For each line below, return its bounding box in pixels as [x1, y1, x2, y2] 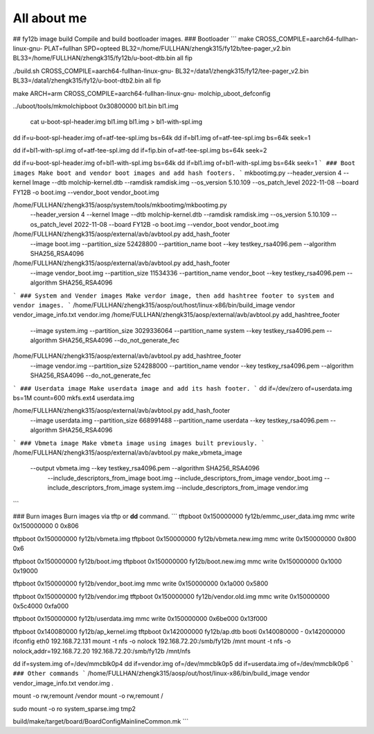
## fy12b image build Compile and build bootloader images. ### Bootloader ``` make [12, 35, 254, 43]
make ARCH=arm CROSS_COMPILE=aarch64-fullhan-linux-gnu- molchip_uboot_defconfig [12, 89, 271, 97]
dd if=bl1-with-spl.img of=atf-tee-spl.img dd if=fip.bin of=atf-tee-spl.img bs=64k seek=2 [12, 146, 267, 155]
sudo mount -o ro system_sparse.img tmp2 [12, 704, 136, 712]
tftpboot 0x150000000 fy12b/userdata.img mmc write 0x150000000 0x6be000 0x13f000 [12, 615, 268, 623]
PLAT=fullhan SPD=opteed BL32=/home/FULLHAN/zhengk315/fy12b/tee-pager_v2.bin [44, 44, 291, 52]
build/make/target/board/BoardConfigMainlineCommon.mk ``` [12, 717, 189, 725]
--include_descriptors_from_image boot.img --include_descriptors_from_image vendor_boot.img [47, 474, 323, 482]
